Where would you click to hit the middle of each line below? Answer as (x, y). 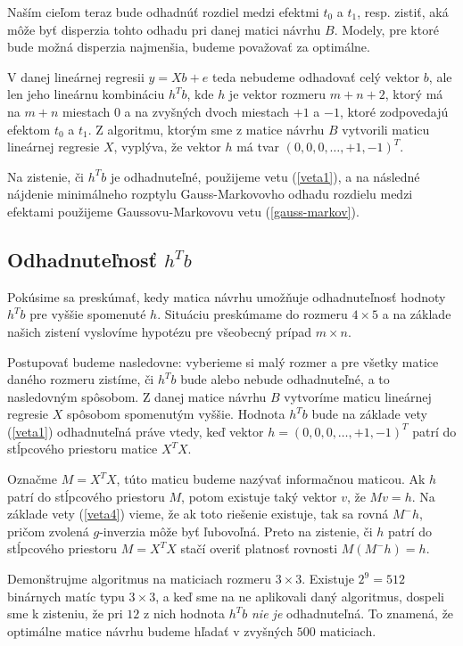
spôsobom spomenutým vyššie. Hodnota (176, 414)
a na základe (417, 314)
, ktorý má (414, 94)
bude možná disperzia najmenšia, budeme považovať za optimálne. (189, 47)
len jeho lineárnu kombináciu (86, 94)
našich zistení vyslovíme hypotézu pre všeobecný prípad (160, 331)
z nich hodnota (185, 613)
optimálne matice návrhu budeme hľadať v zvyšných (150, 630)
